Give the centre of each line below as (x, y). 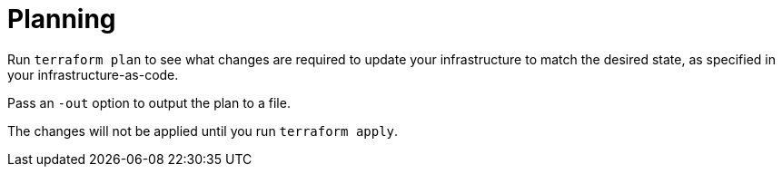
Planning (62, 19)
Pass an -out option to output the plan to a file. (149, 102)
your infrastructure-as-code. (93, 74)
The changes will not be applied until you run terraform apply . (203, 130)
